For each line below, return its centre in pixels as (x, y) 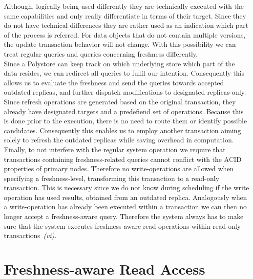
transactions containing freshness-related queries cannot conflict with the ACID (123, 159)
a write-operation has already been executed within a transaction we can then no (125, 207)
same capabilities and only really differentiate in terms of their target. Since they (125, 15)
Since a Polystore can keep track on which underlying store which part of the (119, 63)
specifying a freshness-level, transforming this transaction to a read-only (112, 178)
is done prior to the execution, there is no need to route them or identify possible (126, 121)
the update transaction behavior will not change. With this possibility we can (120, 44)
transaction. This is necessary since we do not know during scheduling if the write (126, 188)
